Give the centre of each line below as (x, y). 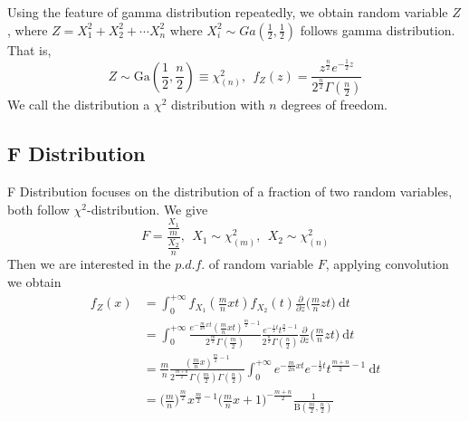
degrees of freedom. (334, 105)
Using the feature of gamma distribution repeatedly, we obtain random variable (228, 12)
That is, (29, 49)
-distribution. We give (147, 209)
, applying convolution (387, 264)
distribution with (218, 105)
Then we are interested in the (89, 264)
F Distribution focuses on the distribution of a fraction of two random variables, (230, 191)
